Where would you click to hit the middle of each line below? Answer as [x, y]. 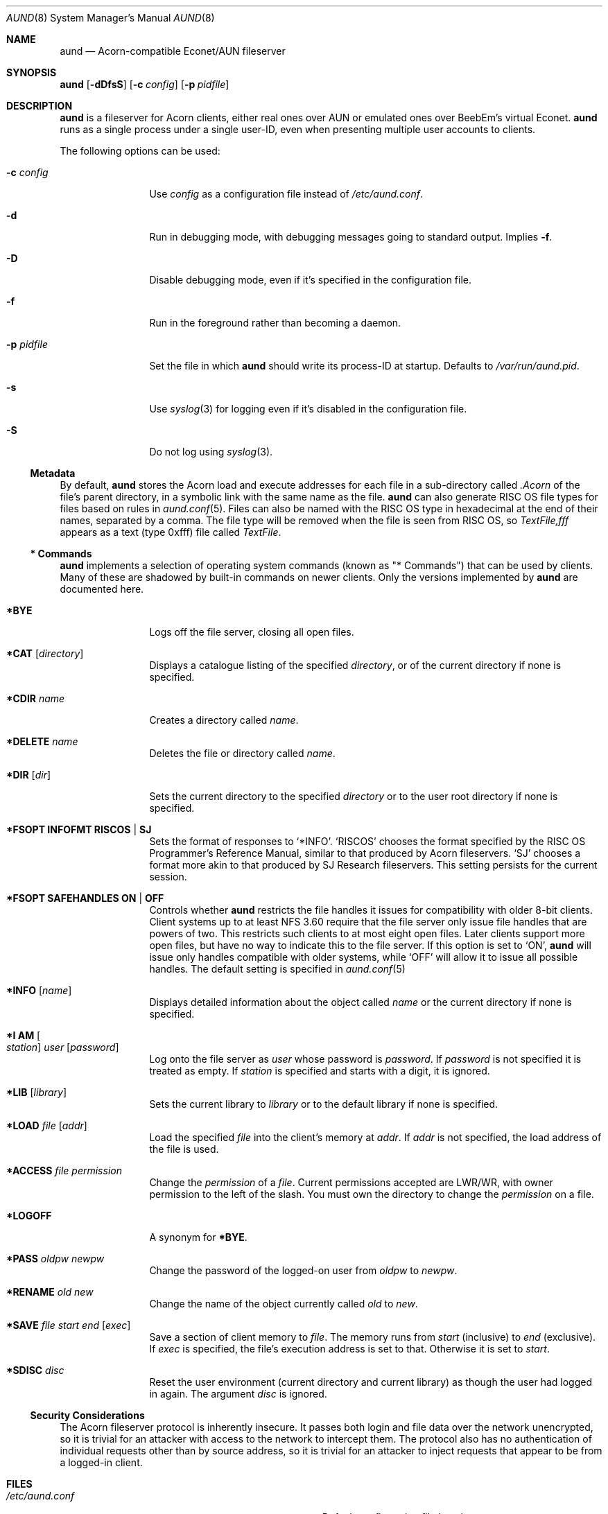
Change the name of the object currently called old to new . [284, 1304]
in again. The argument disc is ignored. [238, 1394]
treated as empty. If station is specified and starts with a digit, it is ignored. [320, 1071]
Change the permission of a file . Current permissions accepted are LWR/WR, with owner [351, 1182]
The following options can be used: [140, 151]
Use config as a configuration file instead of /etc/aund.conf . [286, 194]
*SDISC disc [35, 1370]
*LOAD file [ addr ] [47, 1125]
